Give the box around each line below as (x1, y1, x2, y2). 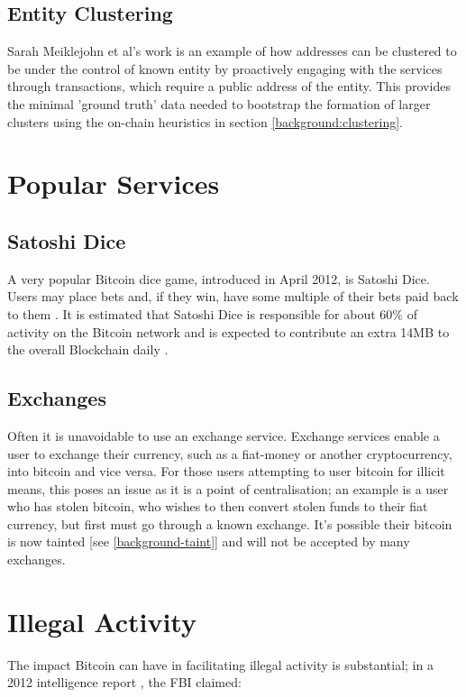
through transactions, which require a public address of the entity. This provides (7, 77, 451, 96)
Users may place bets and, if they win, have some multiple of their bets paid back (7, 287, 459, 306)
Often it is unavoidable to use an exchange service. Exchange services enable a (7, 426, 440, 445)
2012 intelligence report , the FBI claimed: (7, 673, 242, 692)
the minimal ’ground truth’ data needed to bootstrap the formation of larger (7, 94, 431, 113)
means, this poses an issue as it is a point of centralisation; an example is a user (7, 479, 449, 498)
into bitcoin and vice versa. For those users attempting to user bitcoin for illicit (7, 462, 445, 481)
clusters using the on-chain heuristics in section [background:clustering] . (7, 112, 404, 131)
